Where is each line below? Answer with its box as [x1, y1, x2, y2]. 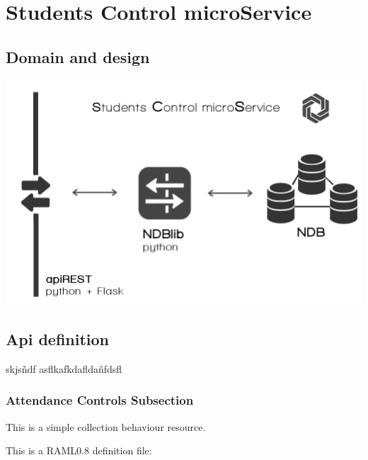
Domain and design [6, 45, 150, 67]
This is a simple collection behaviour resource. [6, 419, 206, 434]
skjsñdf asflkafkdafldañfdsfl [6, 361, 122, 376]
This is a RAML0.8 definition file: [6, 443, 152, 458]
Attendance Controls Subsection [6, 391, 194, 409]
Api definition [6, 327, 110, 349]
